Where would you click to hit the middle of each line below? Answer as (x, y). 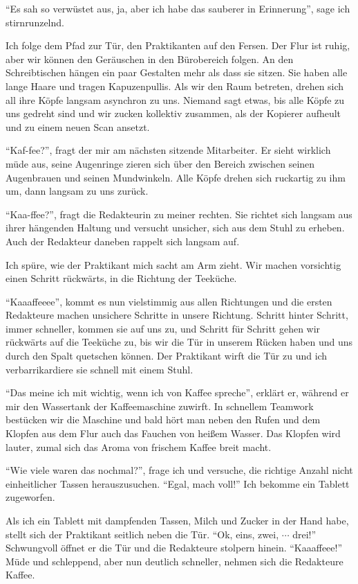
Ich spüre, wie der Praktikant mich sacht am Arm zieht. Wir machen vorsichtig (173, 264)
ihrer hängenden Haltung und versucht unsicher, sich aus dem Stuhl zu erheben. (175, 228)
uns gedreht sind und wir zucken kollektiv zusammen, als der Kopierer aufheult (173, 113)
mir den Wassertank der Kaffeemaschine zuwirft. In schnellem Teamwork (160, 406)
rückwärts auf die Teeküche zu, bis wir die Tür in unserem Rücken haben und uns (179, 342)
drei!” (304, 534)
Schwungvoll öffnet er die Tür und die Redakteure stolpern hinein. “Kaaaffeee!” (174, 548)
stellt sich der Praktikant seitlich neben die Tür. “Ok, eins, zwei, (142, 534)
